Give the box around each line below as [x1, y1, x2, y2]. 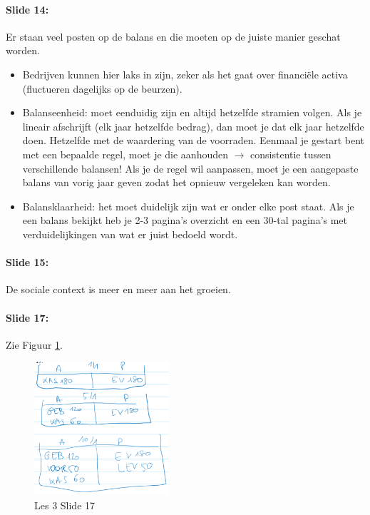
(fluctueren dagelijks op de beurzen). [22, 81, 183, 96]
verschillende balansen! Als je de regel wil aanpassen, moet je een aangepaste [22, 160, 359, 175]
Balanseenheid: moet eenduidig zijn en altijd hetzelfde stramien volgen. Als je [22, 105, 362, 120]
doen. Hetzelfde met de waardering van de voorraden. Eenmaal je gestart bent [22, 133, 364, 148]
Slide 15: [6, 255, 49, 270]
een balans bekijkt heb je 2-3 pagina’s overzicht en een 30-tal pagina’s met [22, 213, 348, 228]
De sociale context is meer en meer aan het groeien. [6, 282, 231, 297]
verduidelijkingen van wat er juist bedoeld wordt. [22, 226, 238, 241]
